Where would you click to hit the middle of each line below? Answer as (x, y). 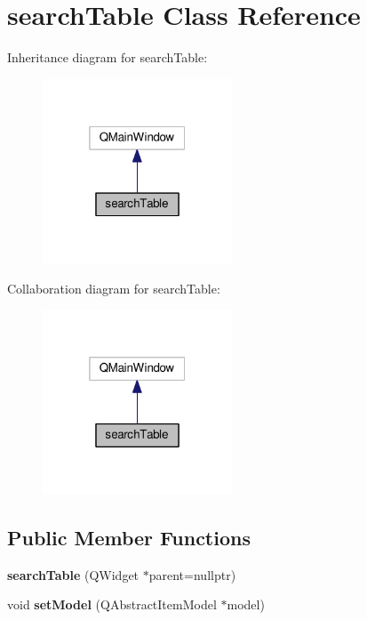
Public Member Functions (129, 538)
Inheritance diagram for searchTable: (108, 57)
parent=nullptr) (192, 574)
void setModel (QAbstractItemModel (112, 604)
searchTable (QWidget (73, 574)
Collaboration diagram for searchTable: (114, 288)
